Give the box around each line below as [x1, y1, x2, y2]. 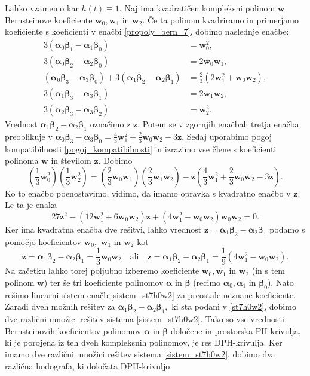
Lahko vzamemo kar [5, 2, 79, 14]
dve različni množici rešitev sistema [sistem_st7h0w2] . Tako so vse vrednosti [5, 313, 284, 325]
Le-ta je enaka [5, 198, 57, 211]
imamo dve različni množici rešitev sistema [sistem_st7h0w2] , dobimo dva [5, 347, 275, 360]
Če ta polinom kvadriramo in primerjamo [147, 13, 299, 26]
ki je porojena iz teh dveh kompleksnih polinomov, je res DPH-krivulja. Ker [5, 336, 283, 349]
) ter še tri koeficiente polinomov [44, 276, 164, 288]
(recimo [193, 276, 221, 288]
